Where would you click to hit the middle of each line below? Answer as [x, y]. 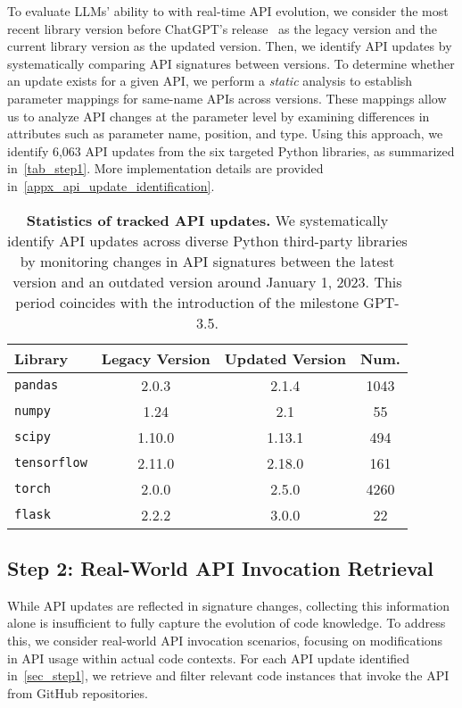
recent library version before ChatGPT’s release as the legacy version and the [222, 28]
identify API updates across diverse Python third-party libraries [207, 240]
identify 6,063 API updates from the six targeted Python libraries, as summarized [231, 150]
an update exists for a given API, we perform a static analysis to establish [210, 81]
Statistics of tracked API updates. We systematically [207, 220]
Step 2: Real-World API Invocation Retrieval [220, 567]
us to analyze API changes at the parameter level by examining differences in [219, 116]
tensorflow [51, 463]
